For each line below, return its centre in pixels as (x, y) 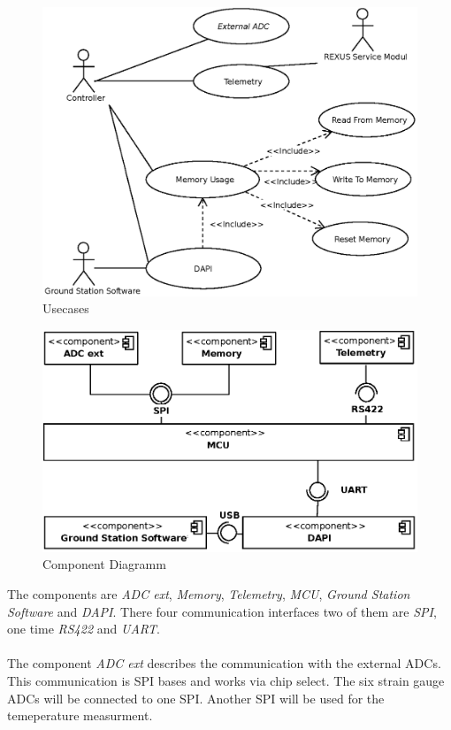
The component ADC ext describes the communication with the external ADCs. (224, 663)
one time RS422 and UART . (84, 629)
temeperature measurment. (80, 715)
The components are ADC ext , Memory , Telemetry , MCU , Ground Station (209, 594)
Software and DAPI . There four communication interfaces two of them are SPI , (222, 611)
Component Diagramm (104, 564)
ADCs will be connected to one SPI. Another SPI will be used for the (196, 698)
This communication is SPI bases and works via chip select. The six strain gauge (226, 680)
